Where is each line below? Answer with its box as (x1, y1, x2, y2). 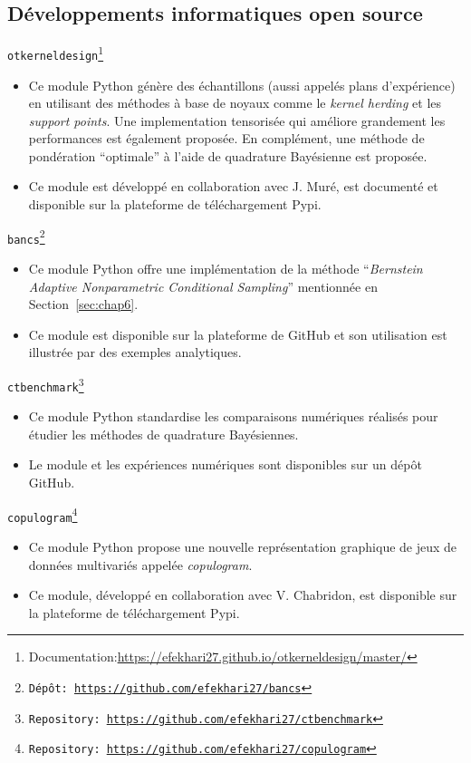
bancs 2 (7, 226, 45, 246)
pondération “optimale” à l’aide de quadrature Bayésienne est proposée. (28, 146, 428, 165)
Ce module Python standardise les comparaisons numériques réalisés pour (28, 407, 438, 426)
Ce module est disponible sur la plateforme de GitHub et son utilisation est (28, 324, 447, 343)
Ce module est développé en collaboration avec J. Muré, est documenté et (28, 177, 438, 196)
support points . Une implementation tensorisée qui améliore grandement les (28, 111, 446, 130)
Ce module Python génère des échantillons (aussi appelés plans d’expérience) (28, 75, 456, 94)
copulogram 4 (7, 504, 78, 525)
